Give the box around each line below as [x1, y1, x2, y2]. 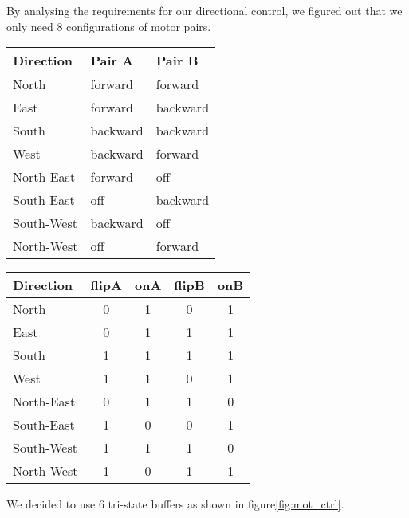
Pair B [155, 51, 199, 70]
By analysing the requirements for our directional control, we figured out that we [6, 2, 403, 18]
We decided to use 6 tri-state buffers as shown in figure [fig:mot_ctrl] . [6, 496, 344, 512]
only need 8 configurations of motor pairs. [6, 18, 211, 34]
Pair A [90, 51, 134, 70]
